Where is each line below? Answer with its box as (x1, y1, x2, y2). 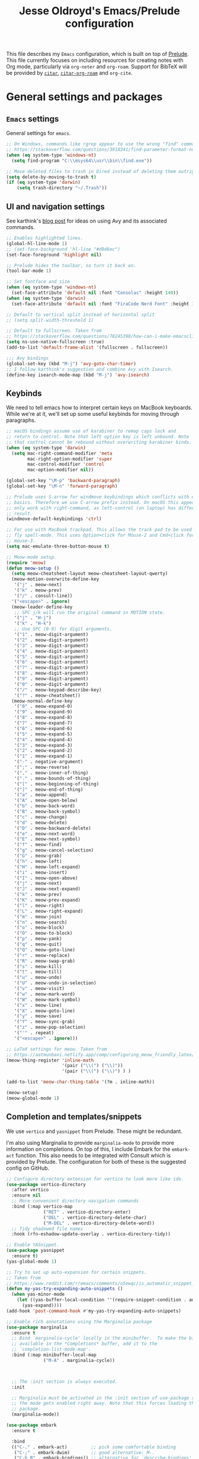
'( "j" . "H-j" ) (14, 615, 52, 621)
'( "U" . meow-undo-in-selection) (14, 980, 97, 986)
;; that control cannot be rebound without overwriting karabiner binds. (6, 439, 192, 445)
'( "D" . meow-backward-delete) (14, 825, 92, 831)
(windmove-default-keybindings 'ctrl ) (6, 516, 102, 522)
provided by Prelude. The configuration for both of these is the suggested (6, 1158, 187, 1165)
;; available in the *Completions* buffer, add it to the (11, 1341, 158, 1347)
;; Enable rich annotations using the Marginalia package (6, 1319, 152, 1325)
